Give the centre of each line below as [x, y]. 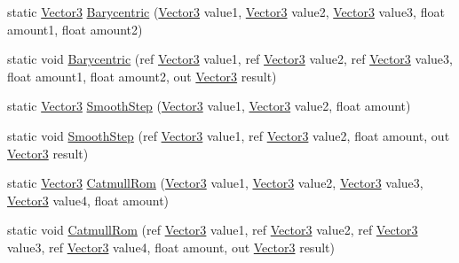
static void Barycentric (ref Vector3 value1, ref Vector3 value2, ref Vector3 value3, [230, 59]
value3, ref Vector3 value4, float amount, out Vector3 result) [171, 247]
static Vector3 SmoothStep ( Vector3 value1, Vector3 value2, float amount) [209, 106]
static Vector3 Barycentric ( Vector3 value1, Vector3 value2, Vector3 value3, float [226, 12]
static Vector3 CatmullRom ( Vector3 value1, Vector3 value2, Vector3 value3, [215, 183]
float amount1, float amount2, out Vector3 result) [142, 76]
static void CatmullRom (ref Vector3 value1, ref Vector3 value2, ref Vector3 [213, 230]
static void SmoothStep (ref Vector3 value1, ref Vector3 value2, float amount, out [229, 135]
